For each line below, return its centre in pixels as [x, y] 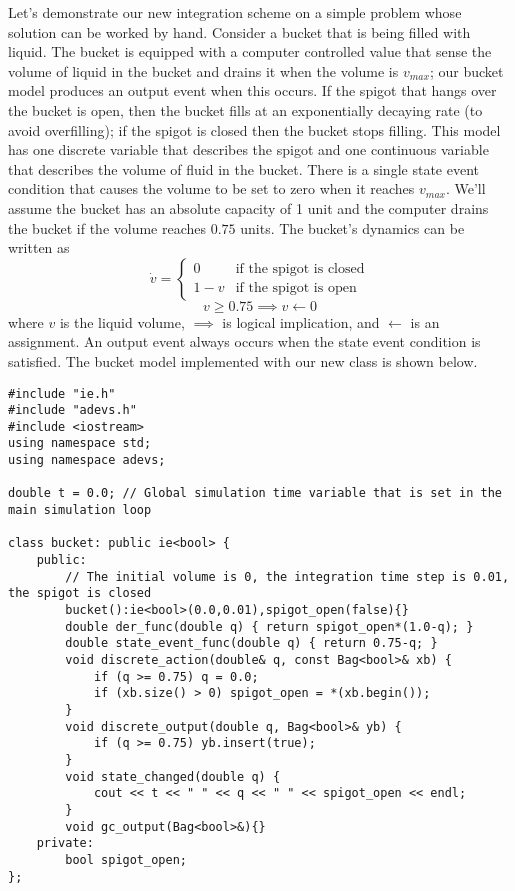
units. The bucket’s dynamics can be [352, 227]
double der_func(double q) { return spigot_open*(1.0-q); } [269, 626]
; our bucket [466, 70]
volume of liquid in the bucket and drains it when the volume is [203, 70]
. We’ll [465, 188]
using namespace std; [80, 443]
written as [39, 247]
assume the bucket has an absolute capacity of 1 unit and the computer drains [248, 207]
